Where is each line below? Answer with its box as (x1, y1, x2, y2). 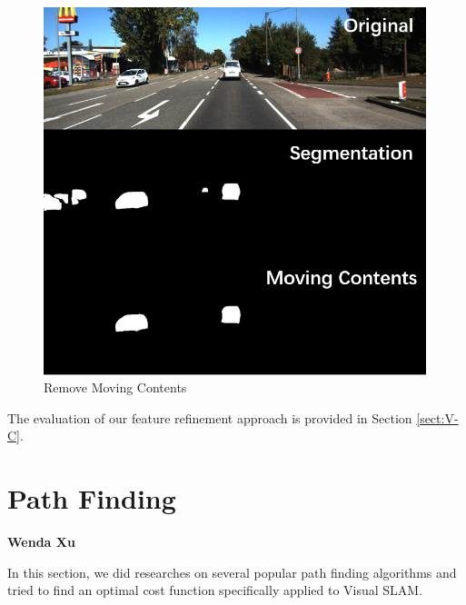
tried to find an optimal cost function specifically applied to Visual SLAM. (7, 580, 423, 600)
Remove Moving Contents (44, 378, 187, 397)
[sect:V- (416, 408, 459, 427)
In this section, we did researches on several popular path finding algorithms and (7, 562, 457, 581)
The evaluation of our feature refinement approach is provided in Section (7, 408, 412, 427)
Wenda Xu (7, 532, 75, 551)
